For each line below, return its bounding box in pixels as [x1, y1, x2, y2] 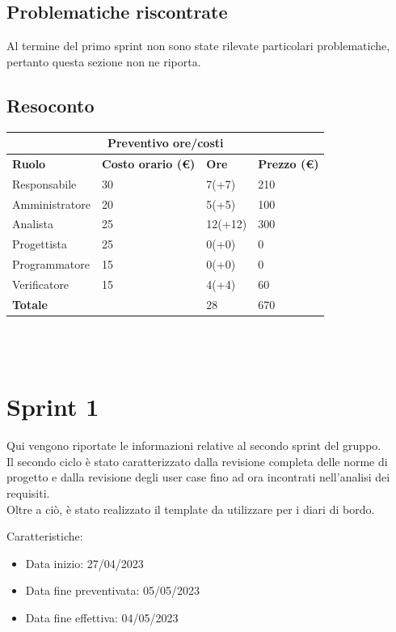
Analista [12, 215, 54, 232]
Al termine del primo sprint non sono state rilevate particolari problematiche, [6, 37, 390, 54]
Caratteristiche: [6, 528, 83, 545]
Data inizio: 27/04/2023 [25, 554, 144, 571]
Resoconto [6, 92, 95, 117]
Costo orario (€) [102, 155, 196, 172]
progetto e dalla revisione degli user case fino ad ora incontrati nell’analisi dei [6, 469, 390, 486]
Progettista [12, 235, 67, 252]
